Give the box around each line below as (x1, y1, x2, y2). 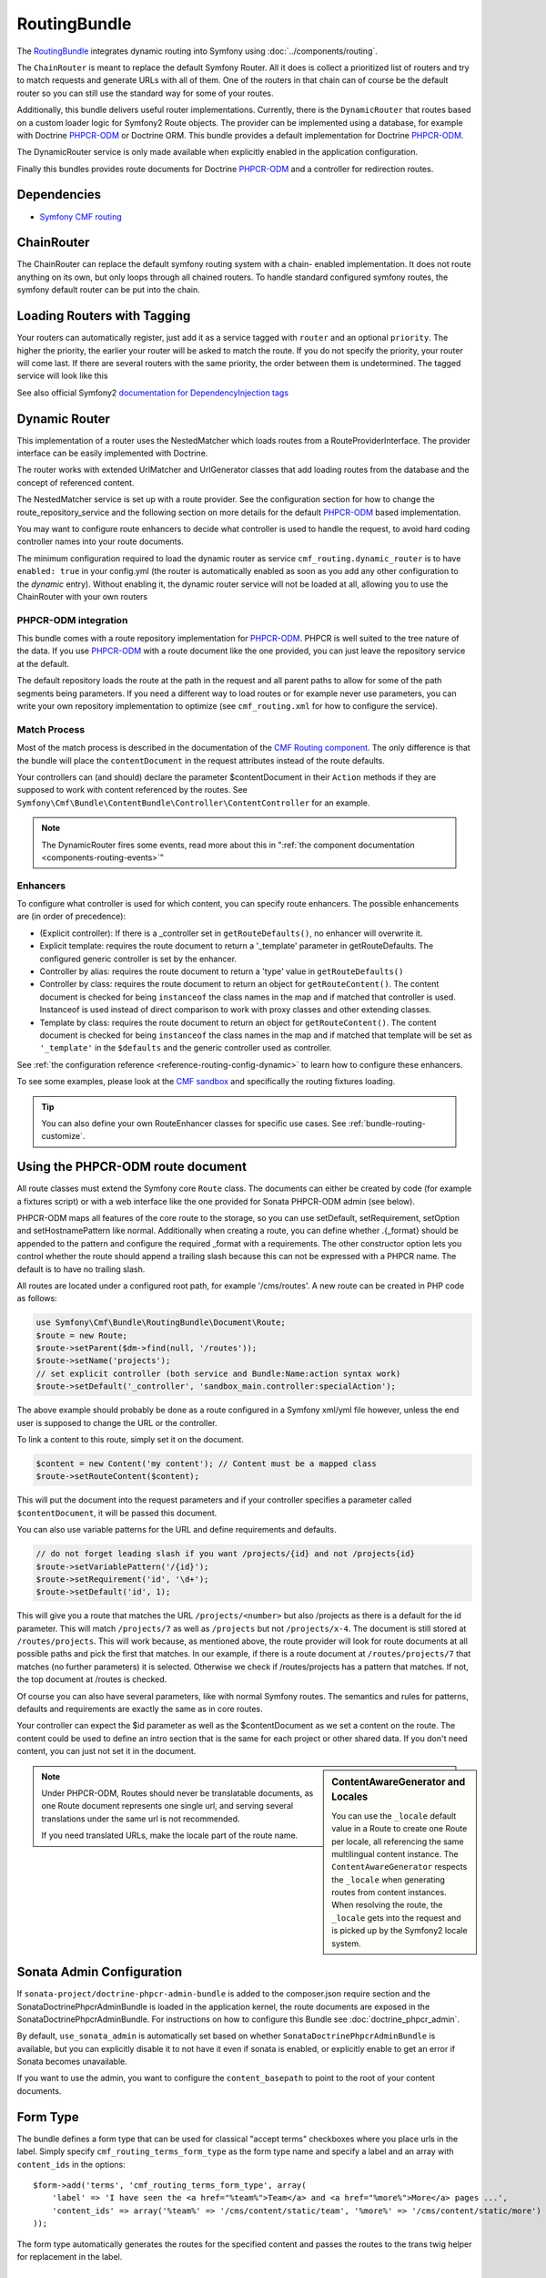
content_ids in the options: (16, 2159, 126, 2170)
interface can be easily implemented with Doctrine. (16, 447, 208, 459)
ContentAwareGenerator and (331, 1775, 466, 1788)
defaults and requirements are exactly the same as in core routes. (16, 1704, 263, 1715)
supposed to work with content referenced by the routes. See (16, 785, 248, 795)
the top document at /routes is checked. (16, 1674, 167, 1685)
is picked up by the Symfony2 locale (331, 1925, 468, 1936)
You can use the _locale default (331, 1810, 457, 1821)
